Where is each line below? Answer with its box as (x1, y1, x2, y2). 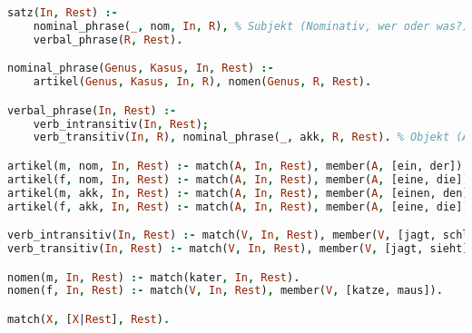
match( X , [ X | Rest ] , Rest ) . (7, 312, 171, 326)
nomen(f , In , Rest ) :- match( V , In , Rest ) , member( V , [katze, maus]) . (7, 284, 443, 298)
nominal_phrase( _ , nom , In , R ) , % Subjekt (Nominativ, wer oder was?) (33, 19, 469, 33)
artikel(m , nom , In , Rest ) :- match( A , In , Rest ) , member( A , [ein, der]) (7, 159, 463, 172)
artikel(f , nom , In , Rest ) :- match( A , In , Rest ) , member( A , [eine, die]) (7, 172, 469, 186)
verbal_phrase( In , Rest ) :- (7, 103, 177, 117)
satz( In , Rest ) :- (7, 6, 118, 19)
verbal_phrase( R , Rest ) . (33, 33, 183, 46)
